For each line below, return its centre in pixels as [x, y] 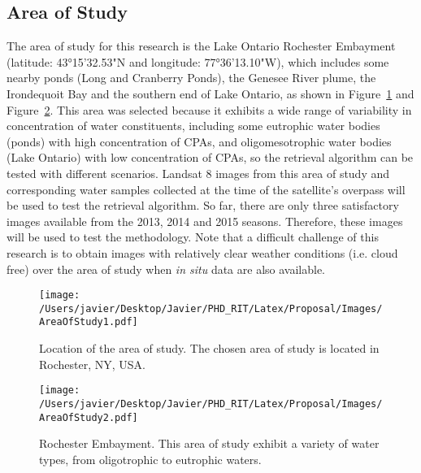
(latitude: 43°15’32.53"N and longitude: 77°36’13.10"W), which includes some [198, 61]
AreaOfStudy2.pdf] [89, 417]
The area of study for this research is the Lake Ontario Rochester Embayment [201, 46]
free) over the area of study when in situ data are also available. [166, 269]
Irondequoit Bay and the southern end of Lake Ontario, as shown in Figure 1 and [210, 93]
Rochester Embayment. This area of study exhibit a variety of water [209, 443]
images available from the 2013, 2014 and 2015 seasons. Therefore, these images [205, 221]
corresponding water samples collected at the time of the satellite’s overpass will [206, 189]
